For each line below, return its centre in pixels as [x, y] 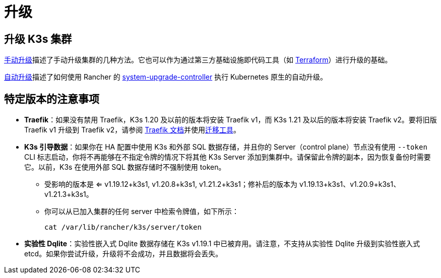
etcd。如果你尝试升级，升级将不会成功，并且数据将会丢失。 [123, 254]
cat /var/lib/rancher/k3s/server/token [123, 227]
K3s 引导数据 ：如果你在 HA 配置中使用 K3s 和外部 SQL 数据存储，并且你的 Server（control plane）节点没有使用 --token [226, 147]
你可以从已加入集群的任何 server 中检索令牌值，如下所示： [142, 212]
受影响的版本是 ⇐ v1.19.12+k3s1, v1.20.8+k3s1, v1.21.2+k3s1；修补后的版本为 [171, 184]
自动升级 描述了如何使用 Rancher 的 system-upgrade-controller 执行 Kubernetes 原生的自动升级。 [166, 77]
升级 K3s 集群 [38, 39]
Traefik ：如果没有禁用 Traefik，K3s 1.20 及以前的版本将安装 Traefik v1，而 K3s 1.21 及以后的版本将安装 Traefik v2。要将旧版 [231, 120]
